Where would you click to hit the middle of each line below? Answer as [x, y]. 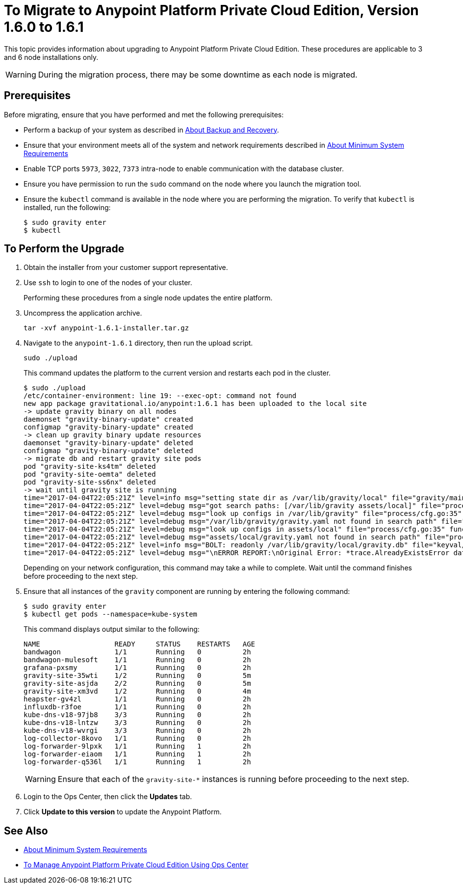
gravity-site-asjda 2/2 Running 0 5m [137, 684]
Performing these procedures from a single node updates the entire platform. [148, 298]
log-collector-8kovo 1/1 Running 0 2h [137, 739]
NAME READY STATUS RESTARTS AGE [140, 644]
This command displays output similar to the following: [112, 629]
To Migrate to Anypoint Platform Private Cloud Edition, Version [211, 10]
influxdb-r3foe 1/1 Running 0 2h [137, 707]
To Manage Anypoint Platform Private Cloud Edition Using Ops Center [136, 865]
